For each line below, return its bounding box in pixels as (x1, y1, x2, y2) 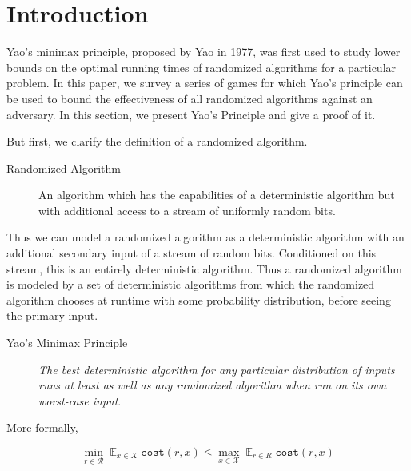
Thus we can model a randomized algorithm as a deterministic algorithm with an (6, 229, 405, 245)
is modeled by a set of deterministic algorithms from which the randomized (6, 276, 375, 293)
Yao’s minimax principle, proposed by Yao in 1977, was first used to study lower (6, 43, 401, 60)
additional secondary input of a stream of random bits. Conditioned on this (6, 245, 377, 261)
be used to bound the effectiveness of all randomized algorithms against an (6, 90, 373, 106)
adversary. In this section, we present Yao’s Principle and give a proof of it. (6, 106, 376, 122)
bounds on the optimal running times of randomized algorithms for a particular (6, 58, 397, 75)
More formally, (6, 419, 78, 436)
